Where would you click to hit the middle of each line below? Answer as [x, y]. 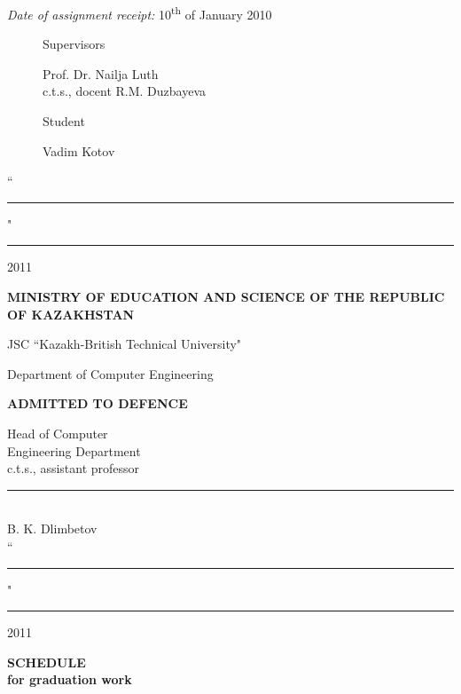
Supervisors [74, 44]
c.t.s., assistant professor [74, 468]
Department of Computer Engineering [110, 373]
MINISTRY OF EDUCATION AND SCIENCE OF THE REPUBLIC [226, 296]
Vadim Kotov [79, 150]
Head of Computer [58, 433]
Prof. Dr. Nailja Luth [101, 73]
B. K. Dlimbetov [52, 528]
